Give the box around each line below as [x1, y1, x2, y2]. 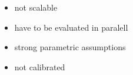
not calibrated [14, 60, 65, 73]
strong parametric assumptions [14, 41, 126, 53]
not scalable [14, 1, 58, 13]
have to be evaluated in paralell [14, 21, 128, 33]
